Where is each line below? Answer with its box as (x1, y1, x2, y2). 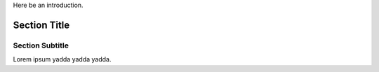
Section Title (13, 19, 70, 31)
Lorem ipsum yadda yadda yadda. (13, 55, 112, 64)
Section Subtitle (13, 41, 69, 50)
